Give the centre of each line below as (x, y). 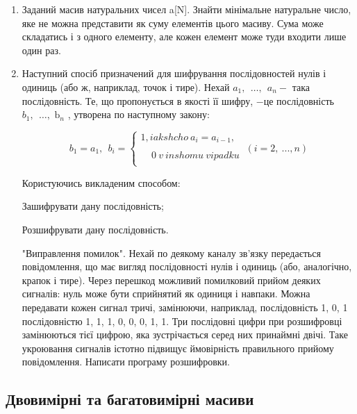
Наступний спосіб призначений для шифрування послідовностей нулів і (174, 73)
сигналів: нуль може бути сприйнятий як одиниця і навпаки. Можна (166, 293)
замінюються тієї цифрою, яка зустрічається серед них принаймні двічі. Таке (185, 334)
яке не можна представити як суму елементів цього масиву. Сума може (173, 23)
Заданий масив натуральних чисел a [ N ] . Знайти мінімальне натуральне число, (186, 9)
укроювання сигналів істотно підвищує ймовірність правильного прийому (178, 348)
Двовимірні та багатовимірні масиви (130, 399)
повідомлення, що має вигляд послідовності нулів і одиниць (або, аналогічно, (187, 266)
